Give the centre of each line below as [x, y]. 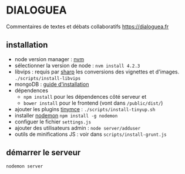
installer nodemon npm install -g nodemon [66, 115]
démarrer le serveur [43, 153]
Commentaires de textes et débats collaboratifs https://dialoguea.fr [88, 26]
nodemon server [25, 166]
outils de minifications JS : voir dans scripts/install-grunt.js [90, 134]
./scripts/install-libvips [48, 78]
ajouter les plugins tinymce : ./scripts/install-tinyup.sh [85, 109]
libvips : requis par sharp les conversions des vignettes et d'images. [97, 72]
